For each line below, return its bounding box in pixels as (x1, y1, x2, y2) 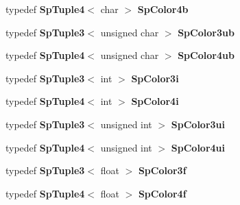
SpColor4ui (171, 140, 226, 154)
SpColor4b (137, 2, 189, 16)
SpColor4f (138, 186, 187, 200)
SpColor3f (138, 163, 187, 178)
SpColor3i (131, 71, 179, 85)
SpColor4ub (178, 48, 235, 62)
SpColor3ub (178, 25, 235, 39)
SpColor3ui (171, 117, 226, 131)
